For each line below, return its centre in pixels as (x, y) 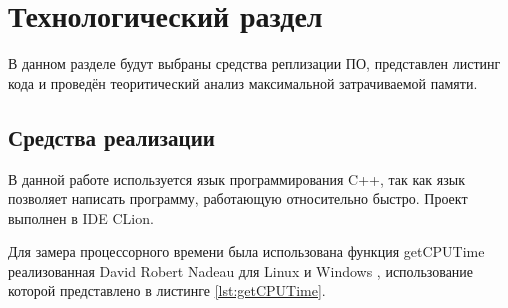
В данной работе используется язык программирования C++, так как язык (236, 178)
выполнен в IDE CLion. (81, 217)
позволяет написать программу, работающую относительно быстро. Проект (238, 198)
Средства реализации (111, 136)
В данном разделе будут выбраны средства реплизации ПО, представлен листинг (254, 63)
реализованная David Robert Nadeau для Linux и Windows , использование (241, 270)
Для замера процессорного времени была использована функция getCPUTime (246, 251)
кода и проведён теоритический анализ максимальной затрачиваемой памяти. (243, 82)
